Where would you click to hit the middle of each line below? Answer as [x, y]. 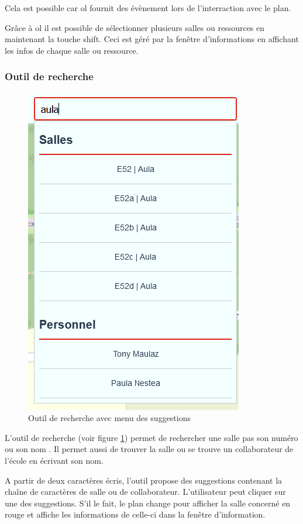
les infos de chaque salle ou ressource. [72, 50]
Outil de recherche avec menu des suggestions [109, 418]
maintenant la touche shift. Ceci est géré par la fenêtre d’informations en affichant [152, 39]
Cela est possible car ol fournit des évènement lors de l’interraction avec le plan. [148, 8]
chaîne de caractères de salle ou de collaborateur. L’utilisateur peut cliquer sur [145, 492]
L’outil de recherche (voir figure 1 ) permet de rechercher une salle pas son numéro [151, 437]
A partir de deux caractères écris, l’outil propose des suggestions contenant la [144, 480]
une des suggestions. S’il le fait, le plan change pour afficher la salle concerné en [148, 503]
